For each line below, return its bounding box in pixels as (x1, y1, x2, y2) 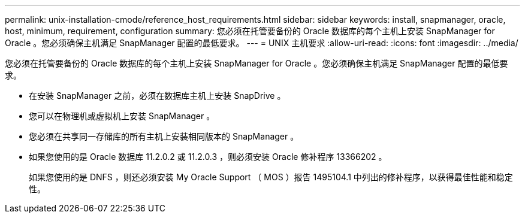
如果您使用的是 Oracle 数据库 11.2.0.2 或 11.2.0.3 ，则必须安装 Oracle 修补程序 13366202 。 (29, 152, 387, 162)
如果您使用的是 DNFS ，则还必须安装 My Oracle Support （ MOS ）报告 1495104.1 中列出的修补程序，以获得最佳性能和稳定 (29, 172, 513, 182)
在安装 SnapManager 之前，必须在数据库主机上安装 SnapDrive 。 (29, 90, 286, 101)
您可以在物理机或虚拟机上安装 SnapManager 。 (29, 111, 215, 121)
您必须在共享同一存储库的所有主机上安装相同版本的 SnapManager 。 (29, 131, 299, 141)
